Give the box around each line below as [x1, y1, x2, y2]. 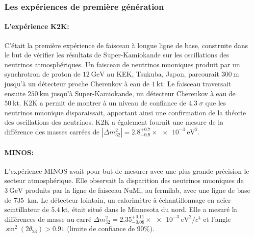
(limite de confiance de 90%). [67, 223, 154, 234]
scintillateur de [4, 204, 49, 214]
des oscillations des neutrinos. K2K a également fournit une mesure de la [4, 117, 224, 127]
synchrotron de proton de [4, 69, 80, 79]
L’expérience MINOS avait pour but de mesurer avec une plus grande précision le [4, 165, 249, 176]
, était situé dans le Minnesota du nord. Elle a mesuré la [68, 204, 237, 214]
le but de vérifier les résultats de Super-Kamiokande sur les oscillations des [4, 50, 229, 60]
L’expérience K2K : [4, 21, 69, 31]
